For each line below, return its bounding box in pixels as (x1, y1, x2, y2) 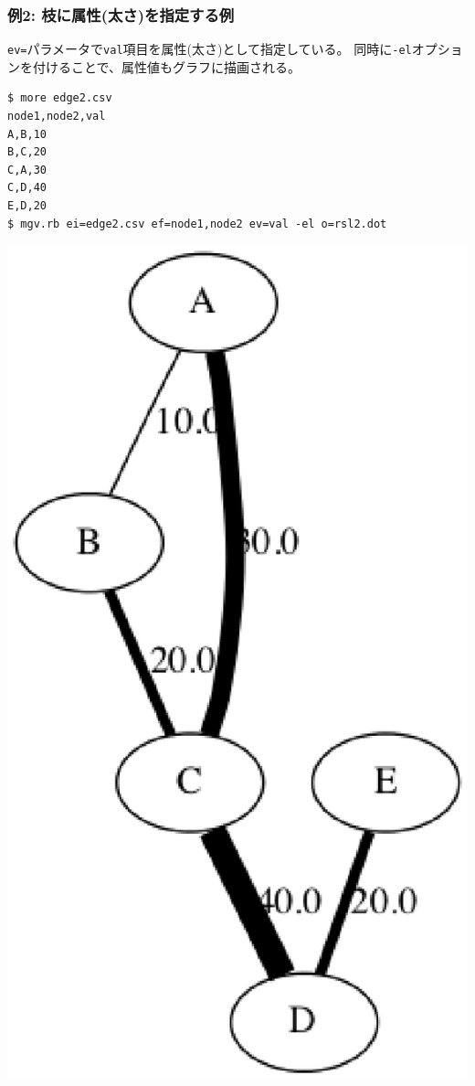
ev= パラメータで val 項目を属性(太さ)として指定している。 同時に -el (7, 39, 412, 59)
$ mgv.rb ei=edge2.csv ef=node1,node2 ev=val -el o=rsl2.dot (7, 217, 387, 230)
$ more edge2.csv (7, 91, 112, 105)
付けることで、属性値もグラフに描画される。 (32, 57, 301, 76)
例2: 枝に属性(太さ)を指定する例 (7, 3, 235, 26)
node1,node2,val (7, 110, 106, 123)
